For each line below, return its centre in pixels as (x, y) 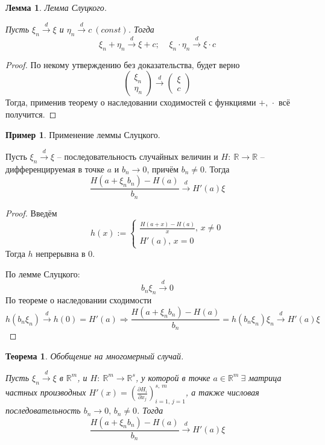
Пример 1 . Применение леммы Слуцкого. (83, 134)
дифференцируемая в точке (55, 169)
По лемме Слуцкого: (43, 273)
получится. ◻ (31, 114)
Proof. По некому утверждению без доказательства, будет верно (123, 64)
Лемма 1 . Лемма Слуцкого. (56, 7)
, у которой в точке (173, 377)
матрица (265, 377)
